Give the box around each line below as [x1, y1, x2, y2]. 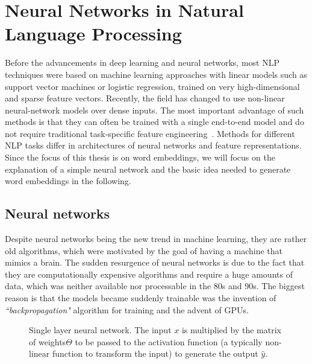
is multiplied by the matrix [181, 324, 281, 336]
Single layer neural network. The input [29, 324, 172, 336]
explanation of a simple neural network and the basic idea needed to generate [5, 162, 291, 175]
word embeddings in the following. [5, 174, 131, 187]
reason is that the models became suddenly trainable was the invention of [5, 292, 276, 304]
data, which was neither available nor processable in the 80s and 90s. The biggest [5, 279, 305, 292]
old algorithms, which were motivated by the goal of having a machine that [5, 244, 282, 257]
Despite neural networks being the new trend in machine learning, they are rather [5, 232, 307, 245]
